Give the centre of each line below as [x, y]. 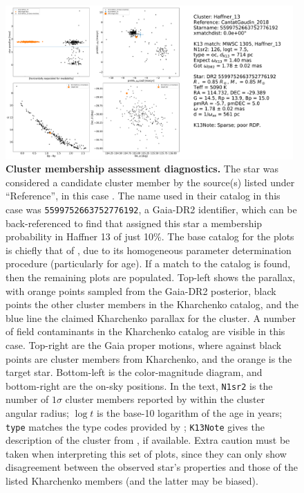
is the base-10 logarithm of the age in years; [190, 412]
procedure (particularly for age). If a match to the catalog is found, [148, 263]
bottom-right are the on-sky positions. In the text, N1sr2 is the [139, 385]
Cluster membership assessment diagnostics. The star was [142, 169]
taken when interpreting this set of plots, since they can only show [146, 453]
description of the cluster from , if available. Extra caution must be [148, 440]
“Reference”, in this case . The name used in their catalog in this [143, 196]
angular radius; [37, 412]
